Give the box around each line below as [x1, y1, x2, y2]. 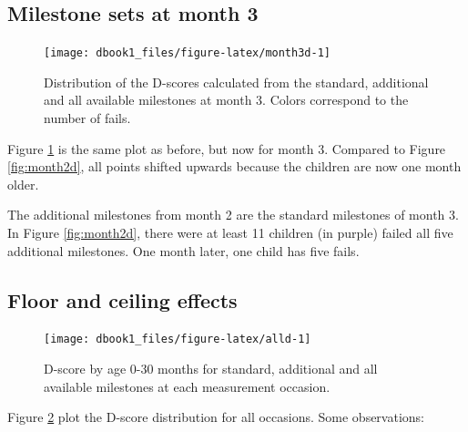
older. [7, 174, 39, 193]
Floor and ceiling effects [7, 285, 238, 314]
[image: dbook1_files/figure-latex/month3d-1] [44, 46, 331, 60]
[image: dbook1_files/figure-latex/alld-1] [44, 333, 311, 346]
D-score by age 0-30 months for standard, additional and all [44, 359, 378, 378]
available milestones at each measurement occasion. [44, 376, 331, 396]
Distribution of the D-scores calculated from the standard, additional [44, 72, 429, 91]
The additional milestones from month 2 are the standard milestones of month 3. [7, 205, 459, 224]
